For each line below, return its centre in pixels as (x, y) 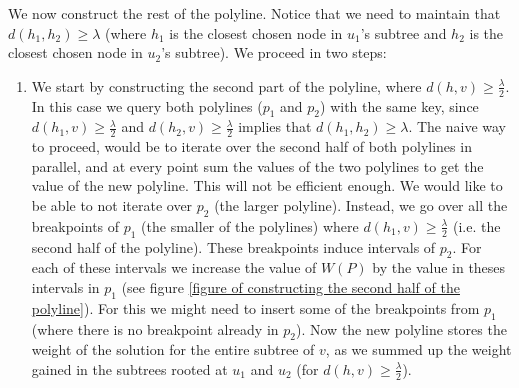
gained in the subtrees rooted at (129, 368)
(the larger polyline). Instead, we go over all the (361, 205)
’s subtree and (403, 32)
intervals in (65, 287)
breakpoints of (75, 225)
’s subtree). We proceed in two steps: (274, 52)
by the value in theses (439, 267)
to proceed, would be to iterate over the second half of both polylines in (251, 146)
